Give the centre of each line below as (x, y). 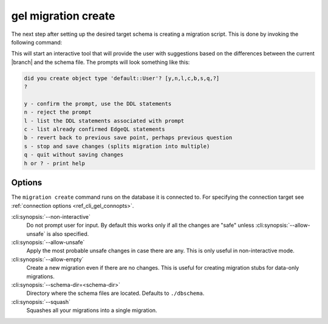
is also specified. (68, 233)
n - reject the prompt (58, 112)
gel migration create (63, 16)
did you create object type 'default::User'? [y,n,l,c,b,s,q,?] (122, 78)
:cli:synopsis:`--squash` (41, 302)
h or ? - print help (54, 163)
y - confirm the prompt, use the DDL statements (98, 104)
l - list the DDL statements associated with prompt (104, 121)
